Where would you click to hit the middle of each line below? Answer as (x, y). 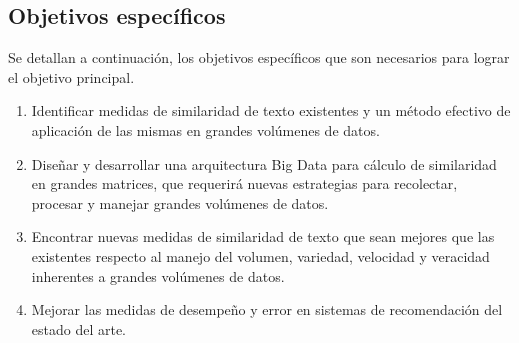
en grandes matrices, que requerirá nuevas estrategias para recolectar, (244, 183)
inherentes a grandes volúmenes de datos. (158, 275)
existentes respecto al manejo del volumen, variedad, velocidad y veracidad (260, 255)
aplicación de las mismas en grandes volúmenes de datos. (205, 129)
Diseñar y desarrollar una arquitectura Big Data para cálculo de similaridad (264, 163)
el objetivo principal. (71, 76)
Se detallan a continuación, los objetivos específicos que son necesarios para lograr (259, 57)
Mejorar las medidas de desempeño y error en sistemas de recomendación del (267, 309)
